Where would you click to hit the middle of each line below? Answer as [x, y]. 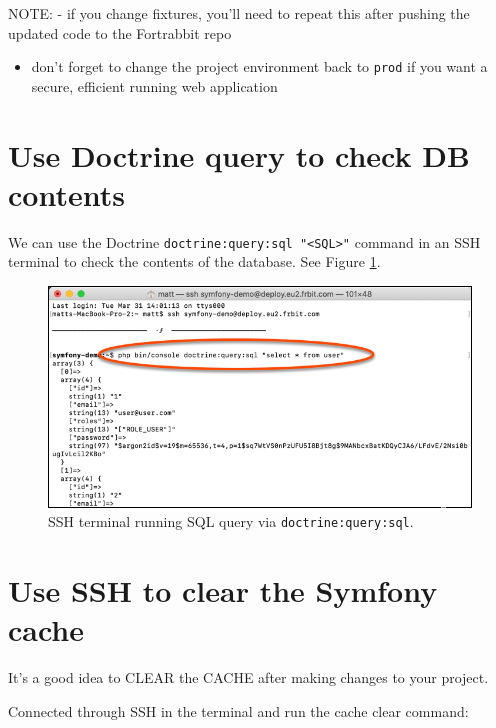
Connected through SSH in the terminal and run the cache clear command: [238, 710]
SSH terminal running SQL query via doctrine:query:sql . [231, 521]
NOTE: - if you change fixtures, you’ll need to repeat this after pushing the [239, 13]
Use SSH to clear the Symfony [223, 590]
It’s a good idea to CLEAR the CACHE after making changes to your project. [248, 677]
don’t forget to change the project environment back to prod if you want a [259, 66]
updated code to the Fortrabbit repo [120, 32]
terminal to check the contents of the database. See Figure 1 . [194, 261]
